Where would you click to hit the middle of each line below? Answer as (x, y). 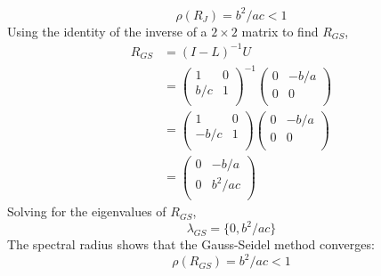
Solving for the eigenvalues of (87, 211)
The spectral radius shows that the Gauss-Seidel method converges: (191, 244)
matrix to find (280, 31)
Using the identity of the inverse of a (107, 31)
